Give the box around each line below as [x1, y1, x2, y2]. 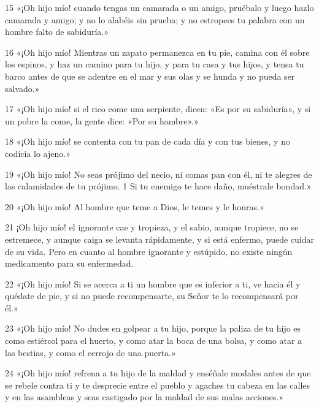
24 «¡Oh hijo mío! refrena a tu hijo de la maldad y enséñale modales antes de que [5, 367, 311, 379]
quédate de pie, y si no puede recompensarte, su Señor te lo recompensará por [5, 289, 299, 302]
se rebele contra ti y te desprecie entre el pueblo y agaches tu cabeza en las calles [5, 378, 310, 391]
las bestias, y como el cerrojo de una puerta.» [5, 346, 176, 359]
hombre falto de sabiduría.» [5, 25, 109, 38]
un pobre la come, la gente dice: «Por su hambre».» [5, 114, 199, 127]
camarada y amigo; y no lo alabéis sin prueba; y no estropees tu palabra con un [5, 13, 305, 26]
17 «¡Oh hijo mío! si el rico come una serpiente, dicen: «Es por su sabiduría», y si [5, 102, 311, 115]
